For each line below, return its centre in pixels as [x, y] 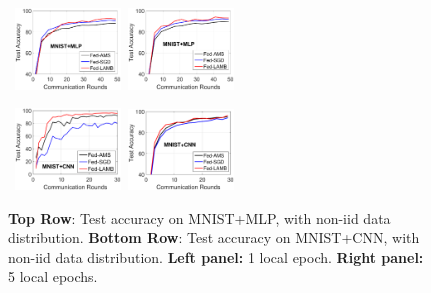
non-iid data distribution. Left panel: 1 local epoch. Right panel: [216, 256]
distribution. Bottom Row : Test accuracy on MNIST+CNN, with [214, 237]
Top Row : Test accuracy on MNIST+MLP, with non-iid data [199, 217]
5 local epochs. [53, 276]
